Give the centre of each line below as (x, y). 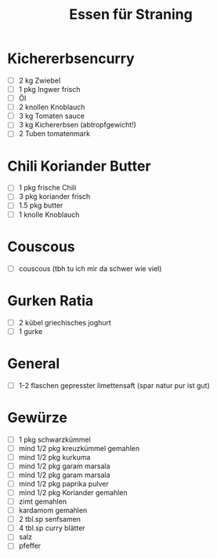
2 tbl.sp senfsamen (50, 519)
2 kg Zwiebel (40, 80)
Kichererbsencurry (71, 59)
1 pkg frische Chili (47, 188)
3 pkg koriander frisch (54, 196)
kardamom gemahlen (53, 510)
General (34, 363)
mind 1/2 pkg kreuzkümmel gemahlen (79, 448)
